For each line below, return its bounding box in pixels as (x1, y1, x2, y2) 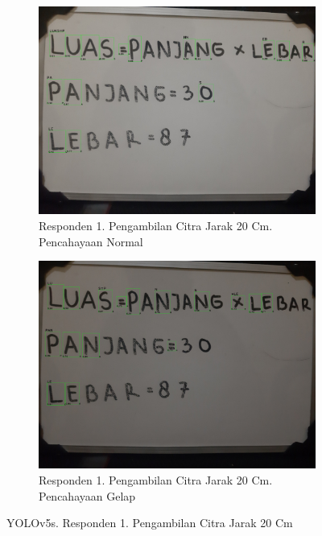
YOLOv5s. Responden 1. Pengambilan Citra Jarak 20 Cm (6, 514, 293, 531)
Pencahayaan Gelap (39, 487, 136, 504)
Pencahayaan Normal (39, 233, 143, 249)
